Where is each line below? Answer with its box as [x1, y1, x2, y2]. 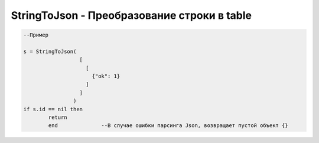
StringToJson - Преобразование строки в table [11, 9, 252, 22]
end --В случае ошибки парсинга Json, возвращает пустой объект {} [48, 122, 289, 129]
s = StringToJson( [23, 48, 77, 55]
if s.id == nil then [23, 106, 83, 112]
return [48, 114, 67, 121]
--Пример [23, 32, 49, 38]
